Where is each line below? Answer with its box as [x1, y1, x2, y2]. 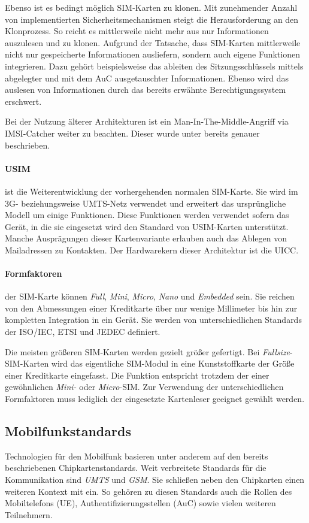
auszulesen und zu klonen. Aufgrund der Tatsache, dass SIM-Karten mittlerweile [5, 36, 301, 49]
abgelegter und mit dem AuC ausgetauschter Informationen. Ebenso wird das [5, 71, 289, 84]
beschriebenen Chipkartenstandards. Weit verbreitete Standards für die [5, 461, 266, 474]
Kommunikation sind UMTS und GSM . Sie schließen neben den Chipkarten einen [5, 473, 305, 486]
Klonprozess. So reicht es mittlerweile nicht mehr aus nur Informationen [5, 25, 269, 37]
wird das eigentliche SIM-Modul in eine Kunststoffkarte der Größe [51, 357, 295, 370]
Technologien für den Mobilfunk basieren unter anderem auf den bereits [5, 449, 268, 462]
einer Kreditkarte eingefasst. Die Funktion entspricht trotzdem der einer [5, 368, 269, 381]
